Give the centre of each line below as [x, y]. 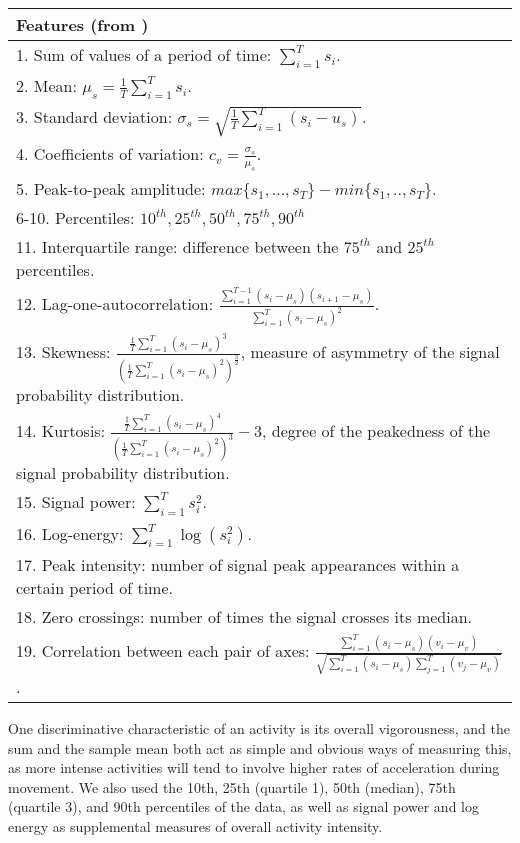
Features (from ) [82, 24]
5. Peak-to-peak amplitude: [111, 188]
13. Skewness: [63, 351]
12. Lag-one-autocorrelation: [115, 303]
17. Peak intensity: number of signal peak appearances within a [238, 564]
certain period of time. [94, 587]
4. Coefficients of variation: [110, 153]
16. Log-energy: [70, 533]
